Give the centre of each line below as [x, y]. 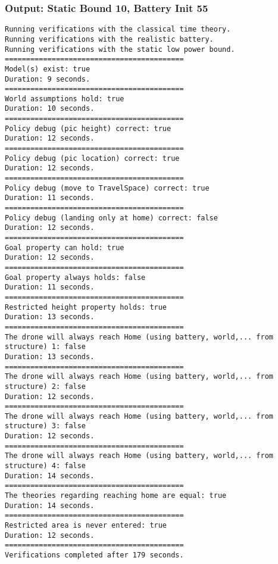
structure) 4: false [46, 466]
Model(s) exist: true [48, 69]
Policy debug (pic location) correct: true [92, 158]
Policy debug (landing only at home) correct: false [111, 218]
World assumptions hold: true [65, 99]
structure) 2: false [46, 386]
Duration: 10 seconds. [50, 109]
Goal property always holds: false [75, 277]
